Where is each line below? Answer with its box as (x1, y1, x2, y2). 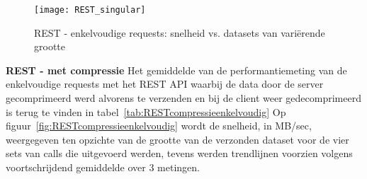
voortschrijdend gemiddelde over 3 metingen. (6, 160, 200, 174)
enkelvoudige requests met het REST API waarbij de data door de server (6, 76, 324, 91)
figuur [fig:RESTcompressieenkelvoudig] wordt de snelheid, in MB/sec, (6, 118, 312, 133)
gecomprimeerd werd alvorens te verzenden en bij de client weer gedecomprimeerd (6, 91, 361, 105)
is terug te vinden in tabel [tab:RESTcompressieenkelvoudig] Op (6, 104, 286, 119)
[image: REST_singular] (34, 5, 146, 15)
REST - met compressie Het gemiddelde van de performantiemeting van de (6, 62, 347, 77)
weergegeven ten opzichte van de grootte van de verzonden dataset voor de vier (6, 132, 349, 146)
